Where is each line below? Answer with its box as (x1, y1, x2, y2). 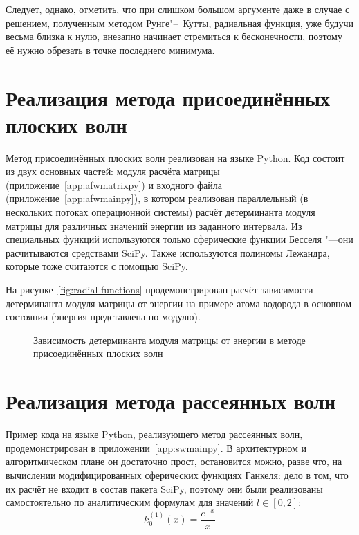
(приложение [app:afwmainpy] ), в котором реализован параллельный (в (6, 191, 309, 206)
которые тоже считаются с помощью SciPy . (6, 259, 188, 273)
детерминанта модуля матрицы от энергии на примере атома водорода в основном (6, 296, 352, 310)
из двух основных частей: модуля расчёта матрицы (6, 164, 220, 179)
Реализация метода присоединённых (6, 83, 330, 111)
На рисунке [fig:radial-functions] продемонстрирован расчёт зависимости (6, 282, 313, 297)
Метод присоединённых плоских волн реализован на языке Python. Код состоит (6, 150, 345, 165)
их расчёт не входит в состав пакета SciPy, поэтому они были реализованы (6, 481, 323, 496)
